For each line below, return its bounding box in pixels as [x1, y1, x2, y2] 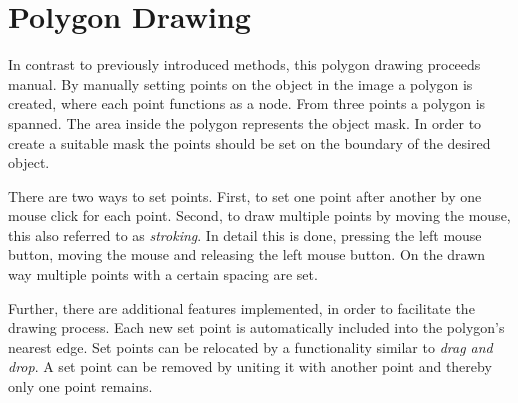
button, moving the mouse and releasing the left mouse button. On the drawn [8, 244, 486, 265]
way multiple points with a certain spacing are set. [8, 264, 318, 285]
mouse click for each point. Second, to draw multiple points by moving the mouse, [8, 205, 511, 226]
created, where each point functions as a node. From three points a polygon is [8, 93, 486, 114]
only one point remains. [8, 376, 153, 397]
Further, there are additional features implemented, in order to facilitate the [8, 297, 475, 318]
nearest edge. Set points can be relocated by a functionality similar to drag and [8, 336, 493, 357]
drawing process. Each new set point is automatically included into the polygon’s [8, 317, 505, 338]
